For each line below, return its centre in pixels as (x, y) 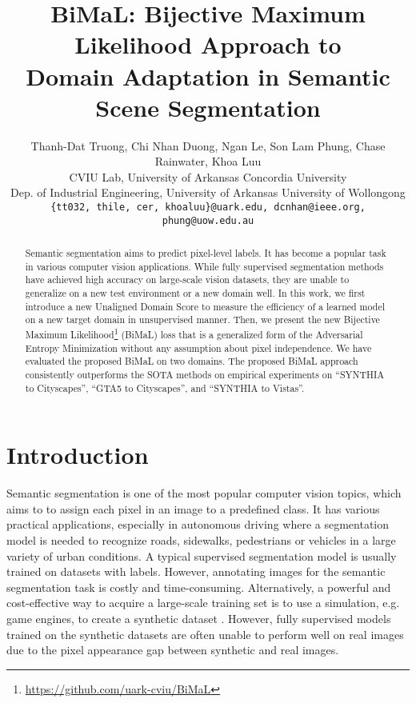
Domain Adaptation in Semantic (208, 76)
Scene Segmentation (208, 107)
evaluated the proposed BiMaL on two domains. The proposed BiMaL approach (192, 361)
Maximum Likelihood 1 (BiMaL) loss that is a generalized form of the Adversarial (194, 334)
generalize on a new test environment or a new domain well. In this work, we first (195, 293)
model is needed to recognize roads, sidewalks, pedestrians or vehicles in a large (201, 540)
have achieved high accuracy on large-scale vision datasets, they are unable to (187, 280)
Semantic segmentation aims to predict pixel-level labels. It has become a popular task (206, 253)
